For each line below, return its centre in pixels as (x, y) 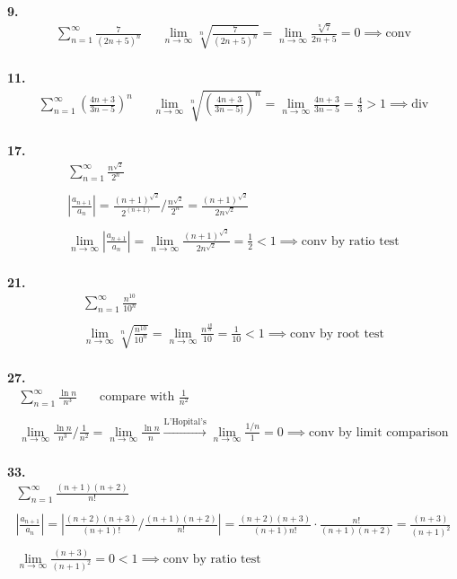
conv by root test (337, 333)
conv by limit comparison (378, 432)
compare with (137, 397)
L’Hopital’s (185, 421)
